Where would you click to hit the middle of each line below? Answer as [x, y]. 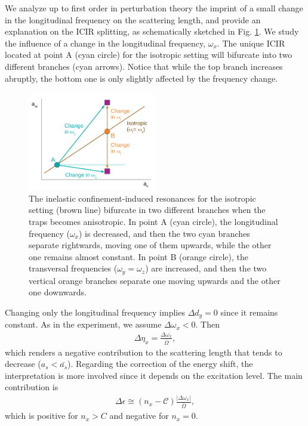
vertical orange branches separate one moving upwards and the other [155, 280]
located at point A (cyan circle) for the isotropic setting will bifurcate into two [149, 55]
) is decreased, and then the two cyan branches [164, 233]
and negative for [139, 416]
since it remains [249, 312]
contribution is [32, 387]
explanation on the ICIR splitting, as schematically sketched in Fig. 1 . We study [152, 31]
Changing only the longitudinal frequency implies [95, 312]
